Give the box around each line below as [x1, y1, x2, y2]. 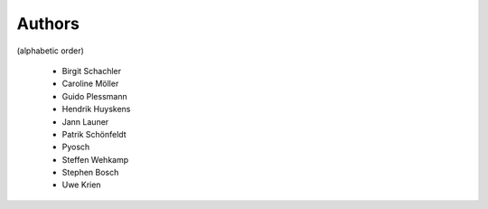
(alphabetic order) [16, 45, 85, 56]
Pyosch [61, 141, 90, 153]
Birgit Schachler [61, 65, 122, 76]
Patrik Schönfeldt [61, 128, 127, 139]
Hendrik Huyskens [61, 104, 131, 115]
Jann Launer [61, 116, 109, 127]
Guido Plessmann [61, 90, 127, 101]
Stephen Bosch [61, 167, 119, 178]
